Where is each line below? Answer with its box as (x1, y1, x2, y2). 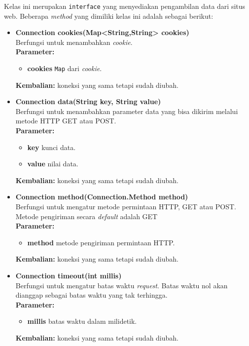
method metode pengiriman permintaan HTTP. (27, 237, 175, 247)
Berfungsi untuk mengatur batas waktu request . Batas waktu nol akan (15, 280, 228, 290)
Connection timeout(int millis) (15, 270, 122, 280)
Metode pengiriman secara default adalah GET (15, 211, 158, 221)
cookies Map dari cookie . (27, 63, 102, 74)
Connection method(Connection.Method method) (15, 192, 188, 202)
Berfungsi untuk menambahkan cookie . (15, 37, 133, 47)
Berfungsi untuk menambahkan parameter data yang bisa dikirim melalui (15, 106, 238, 116)
